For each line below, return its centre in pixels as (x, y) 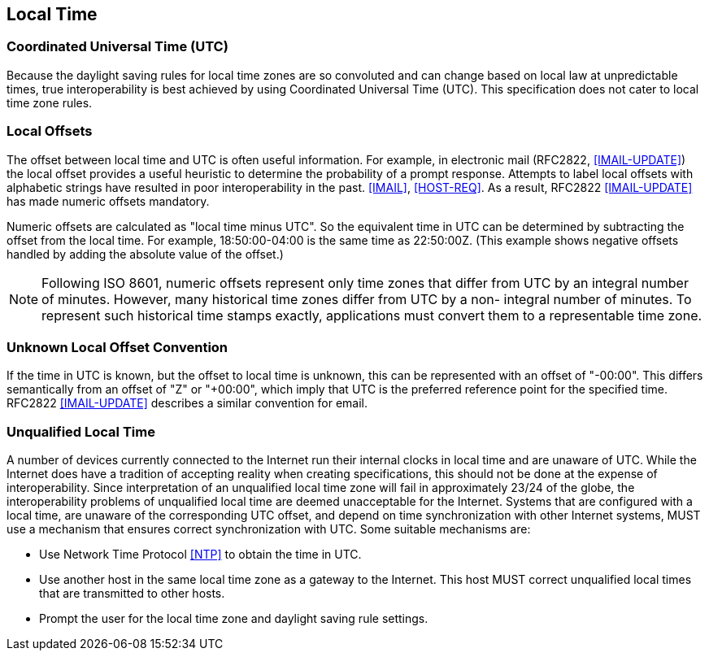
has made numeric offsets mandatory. (108, 201)
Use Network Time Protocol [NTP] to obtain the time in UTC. (200, 555)
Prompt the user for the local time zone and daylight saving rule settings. (234, 619)
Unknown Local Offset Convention (117, 347)
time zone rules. (50, 102)
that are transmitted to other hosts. (132, 594)
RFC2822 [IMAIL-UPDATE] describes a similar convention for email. (187, 403)
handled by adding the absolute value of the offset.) (145, 254)
